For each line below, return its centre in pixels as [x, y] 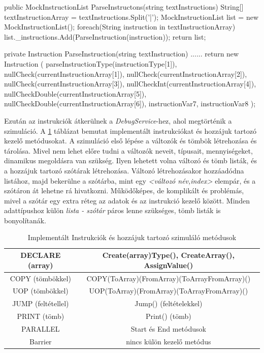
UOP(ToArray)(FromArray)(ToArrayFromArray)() [169, 291]
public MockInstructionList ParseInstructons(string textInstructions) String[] [124, 7]
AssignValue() [169, 265]
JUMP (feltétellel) [41, 303]
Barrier [41, 341]
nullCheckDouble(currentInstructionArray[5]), [75, 93]
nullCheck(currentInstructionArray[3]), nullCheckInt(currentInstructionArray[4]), [130, 84]
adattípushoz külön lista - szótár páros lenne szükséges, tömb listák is [112, 210]
